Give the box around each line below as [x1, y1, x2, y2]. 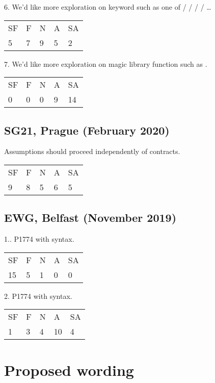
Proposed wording [4, 359, 134, 380]
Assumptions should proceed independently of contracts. [4, 146, 180, 157]
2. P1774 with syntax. [4, 290, 72, 301]
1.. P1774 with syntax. [4, 234, 74, 244]
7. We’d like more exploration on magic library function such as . [4, 58, 207, 69]
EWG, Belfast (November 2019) [4, 210, 177, 225]
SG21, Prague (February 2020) [4, 122, 170, 138]
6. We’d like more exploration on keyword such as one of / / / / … [4, 2, 211, 12]
